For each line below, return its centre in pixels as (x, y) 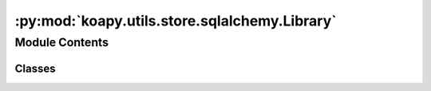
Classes (35, 68)
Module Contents (62, 42)
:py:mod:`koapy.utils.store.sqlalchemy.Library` (176, 21)
